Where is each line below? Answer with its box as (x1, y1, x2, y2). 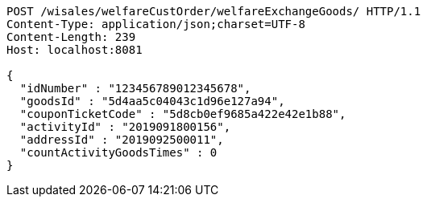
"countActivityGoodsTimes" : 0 (19, 146, 218, 159)
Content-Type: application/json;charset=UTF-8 (6, 18, 305, 30)
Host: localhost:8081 (6, 43, 143, 56)
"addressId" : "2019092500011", (19, 133, 224, 146)
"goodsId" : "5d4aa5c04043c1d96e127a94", (19, 95, 285, 108)
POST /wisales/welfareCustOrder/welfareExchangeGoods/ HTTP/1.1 (6, 5, 421, 18)
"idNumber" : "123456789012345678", (19, 82, 251, 95)
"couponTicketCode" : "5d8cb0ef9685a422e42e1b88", (19, 108, 346, 120)
